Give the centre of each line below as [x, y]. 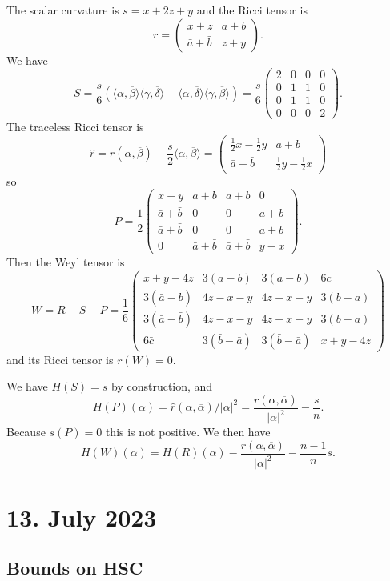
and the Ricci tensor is [252, 10]
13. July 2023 [82, 517]
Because [26, 432]
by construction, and [162, 386]
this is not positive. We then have [188, 432]
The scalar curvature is [63, 10]
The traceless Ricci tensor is [75, 127]
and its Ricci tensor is [60, 359]
